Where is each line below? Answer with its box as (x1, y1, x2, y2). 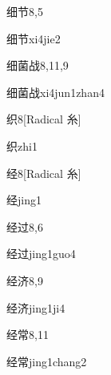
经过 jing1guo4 (6, 245, 76, 262)
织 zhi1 (6, 137, 38, 154)
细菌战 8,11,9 (6, 57, 69, 74)
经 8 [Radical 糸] (6, 164, 81, 181)
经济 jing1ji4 (6, 299, 65, 316)
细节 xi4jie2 (6, 30, 61, 46)
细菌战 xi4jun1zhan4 (6, 83, 105, 100)
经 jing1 (6, 192, 42, 208)
